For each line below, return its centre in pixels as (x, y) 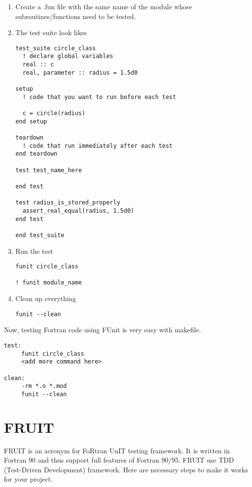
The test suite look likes (51, 32)
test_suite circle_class (56, 48)
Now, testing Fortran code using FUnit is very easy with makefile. (103, 330)
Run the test (34, 251)
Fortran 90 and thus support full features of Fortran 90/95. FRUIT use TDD (119, 460)
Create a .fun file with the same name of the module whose (104, 6)
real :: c (38, 65)
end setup (31, 121)
